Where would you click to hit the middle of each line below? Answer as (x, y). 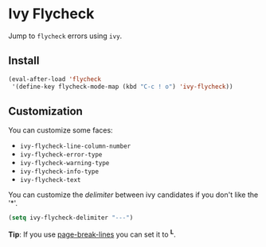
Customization (46, 111)
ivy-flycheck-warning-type (65, 164)
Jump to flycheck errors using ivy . (65, 36)
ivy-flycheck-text (50, 180)
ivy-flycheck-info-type (59, 172)
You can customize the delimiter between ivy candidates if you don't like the (133, 195)
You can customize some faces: (61, 130)
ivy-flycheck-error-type (61, 155)
